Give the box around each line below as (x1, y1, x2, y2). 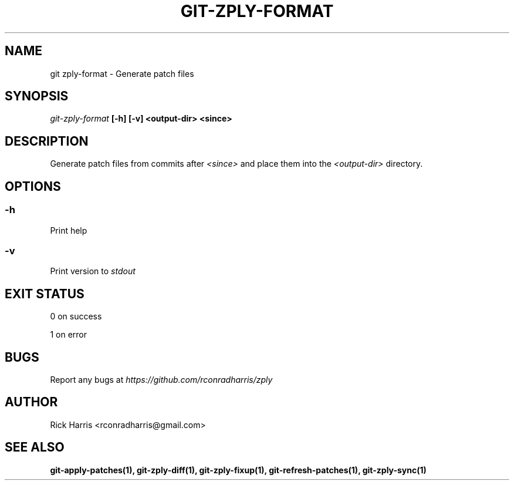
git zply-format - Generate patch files (50, 68, 194, 79)
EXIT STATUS (5, 286, 84, 301)
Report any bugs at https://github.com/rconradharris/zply (50, 374, 273, 385)
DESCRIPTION (5, 133, 89, 149)
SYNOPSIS (5, 89, 69, 104)
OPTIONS (5, 178, 61, 194)
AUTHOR (5, 395, 58, 410)
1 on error (50, 329, 87, 340)
